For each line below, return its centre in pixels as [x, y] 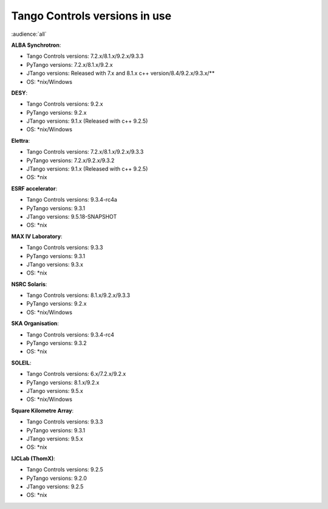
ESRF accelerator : [34, 188]
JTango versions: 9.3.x [55, 264]
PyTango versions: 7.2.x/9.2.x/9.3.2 [70, 160]
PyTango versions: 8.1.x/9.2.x [63, 382]
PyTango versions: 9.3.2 [57, 343]
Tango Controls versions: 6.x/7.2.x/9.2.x [76, 374]
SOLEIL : [21, 363]
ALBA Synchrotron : [36, 45]
